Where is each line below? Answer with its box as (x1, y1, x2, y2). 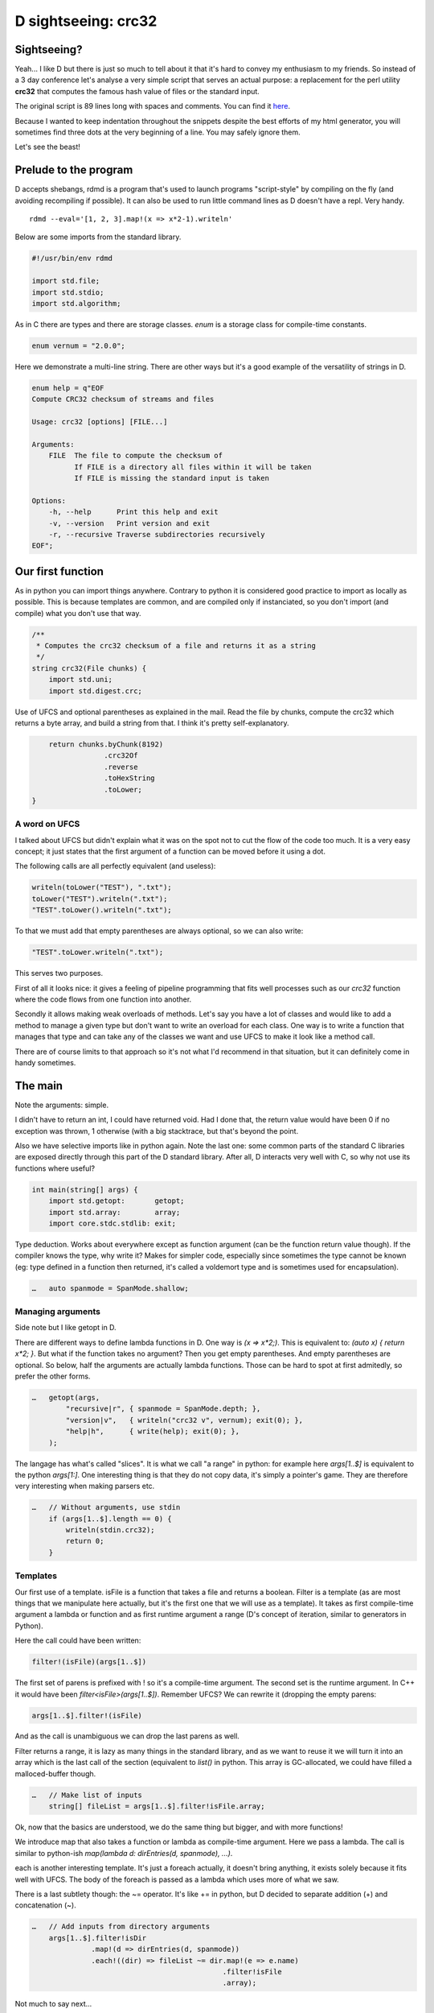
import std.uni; (48, 675, 113, 684)
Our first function (14, 564, 104, 578)
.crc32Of (103, 751, 138, 760)
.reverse (103, 762, 138, 771)
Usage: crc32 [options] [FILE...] (31, 417, 168, 427)
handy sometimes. (14, 1057, 76, 1067)
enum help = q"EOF (31, 383, 104, 392)
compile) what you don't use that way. (14, 608, 141, 618)
